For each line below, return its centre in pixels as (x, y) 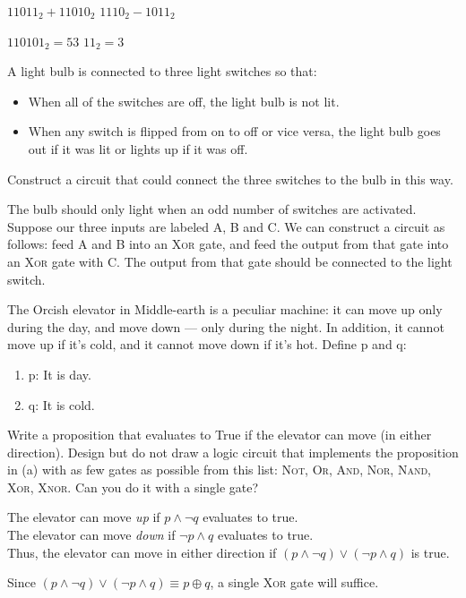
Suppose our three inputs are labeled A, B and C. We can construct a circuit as (226, 226)
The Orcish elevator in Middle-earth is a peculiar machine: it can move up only (225, 309)
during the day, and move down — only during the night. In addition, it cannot (226, 326)
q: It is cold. (61, 404)
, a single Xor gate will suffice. (294, 582)
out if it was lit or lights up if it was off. (138, 148)
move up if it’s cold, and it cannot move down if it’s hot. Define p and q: (207, 344)
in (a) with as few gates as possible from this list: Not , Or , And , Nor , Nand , (219, 470)
